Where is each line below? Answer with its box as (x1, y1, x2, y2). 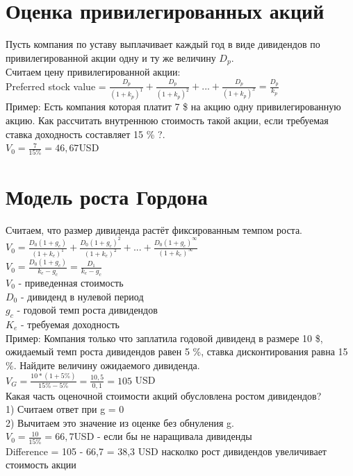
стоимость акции (6, 457, 76, 472)
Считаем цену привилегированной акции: (6, 65, 181, 79)
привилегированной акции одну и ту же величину (6, 50, 216, 65)
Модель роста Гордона (6, 182, 208, 210)
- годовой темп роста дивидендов (17, 303, 158, 317)
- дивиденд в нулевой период (20, 289, 144, 303)
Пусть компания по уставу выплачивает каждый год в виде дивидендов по (6, 37, 320, 51)
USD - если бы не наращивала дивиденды (74, 429, 252, 443)
